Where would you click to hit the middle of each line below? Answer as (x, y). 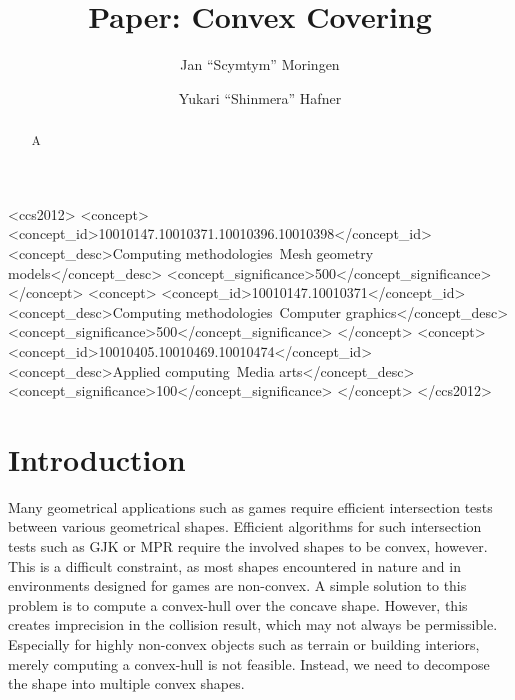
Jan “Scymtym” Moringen (260, 64)
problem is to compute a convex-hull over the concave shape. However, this (238, 604)
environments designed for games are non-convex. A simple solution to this (237, 585)
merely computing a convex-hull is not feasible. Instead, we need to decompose (249, 663)
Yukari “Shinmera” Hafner (260, 97)
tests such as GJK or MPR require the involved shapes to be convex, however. (248, 546)
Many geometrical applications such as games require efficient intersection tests (250, 506)
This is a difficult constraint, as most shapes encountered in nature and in (234, 565)
